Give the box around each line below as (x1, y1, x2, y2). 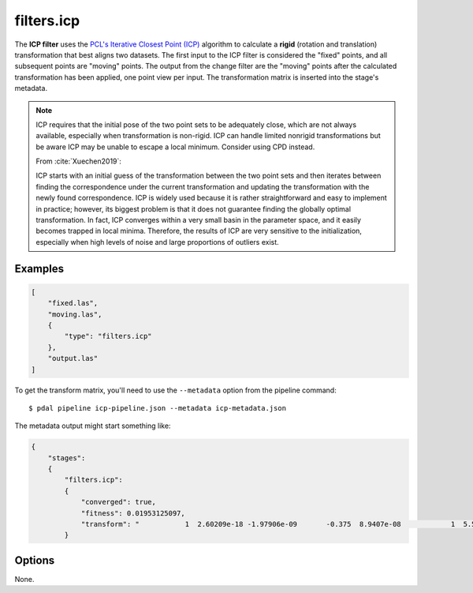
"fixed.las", (47, 298, 99, 308)
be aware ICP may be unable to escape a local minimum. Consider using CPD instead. (35, 142, 315, 152)
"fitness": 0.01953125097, (80, 509, 185, 517)
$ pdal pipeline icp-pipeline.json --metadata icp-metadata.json (28, 403, 287, 412)
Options (14, 554, 55, 567)
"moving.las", (47, 310, 102, 319)
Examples (14, 261, 65, 276)
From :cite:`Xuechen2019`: (35, 156, 122, 166)
